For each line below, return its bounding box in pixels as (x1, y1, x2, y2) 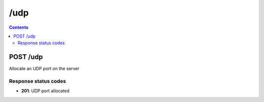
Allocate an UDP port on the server (9, 66, 80, 72)
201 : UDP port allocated (21, 88, 69, 94)
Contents (9, 24, 29, 30)
